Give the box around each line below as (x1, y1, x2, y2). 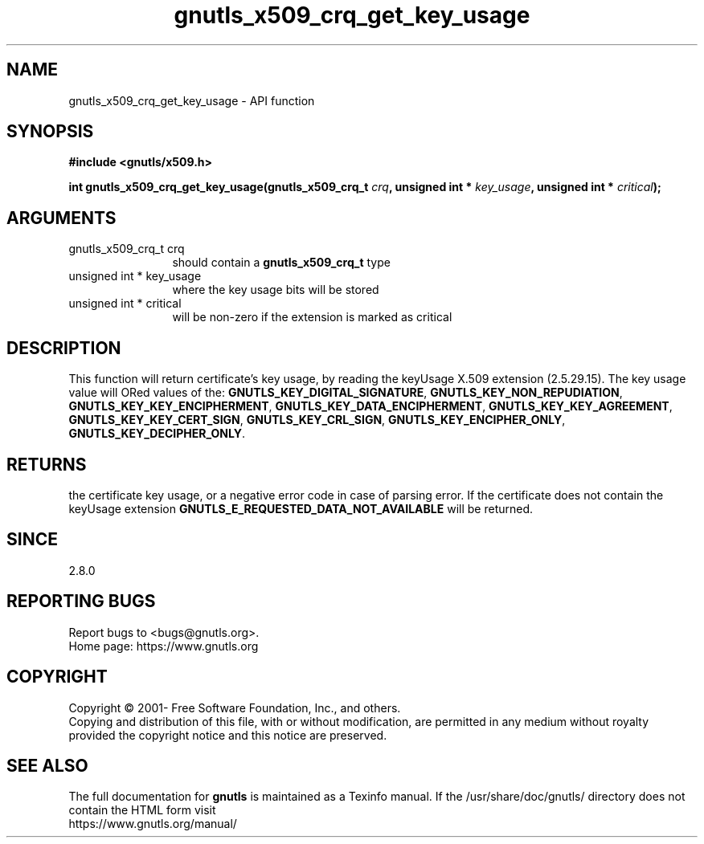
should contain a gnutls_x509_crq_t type (172, 255, 391, 270)
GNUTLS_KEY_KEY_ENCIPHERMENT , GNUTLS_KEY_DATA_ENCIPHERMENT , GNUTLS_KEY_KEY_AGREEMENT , (68, 399, 673, 414)
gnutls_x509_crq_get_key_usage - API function (68, 93, 315, 108)
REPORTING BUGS (6, 591, 156, 612)
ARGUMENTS (6, 207, 117, 228)
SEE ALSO (6, 755, 88, 776)
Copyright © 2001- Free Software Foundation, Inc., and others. (68, 700, 401, 715)
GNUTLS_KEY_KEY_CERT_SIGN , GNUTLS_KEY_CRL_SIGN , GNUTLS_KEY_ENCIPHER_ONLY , (68, 413, 566, 427)
